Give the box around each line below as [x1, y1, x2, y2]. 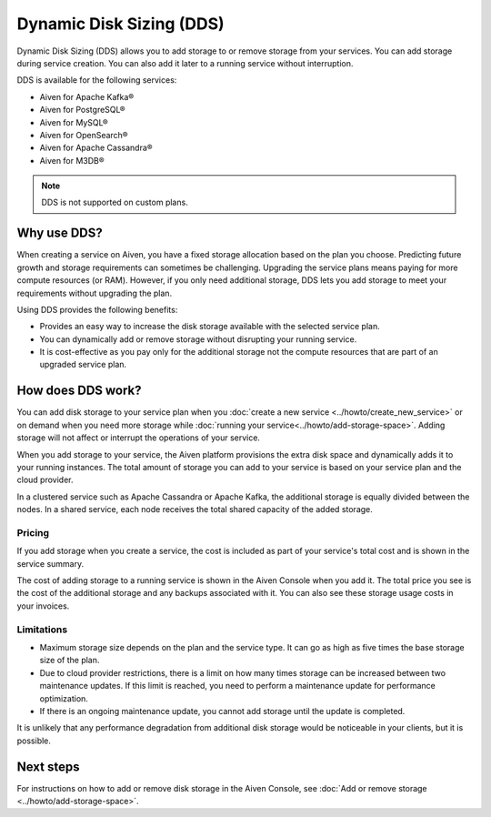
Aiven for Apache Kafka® [39, 91, 135, 102]
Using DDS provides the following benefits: [16, 304, 178, 315]
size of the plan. [39, 655, 100, 666]
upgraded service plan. [39, 359, 127, 370]
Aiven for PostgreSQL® [39, 105, 126, 116]
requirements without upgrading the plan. [16, 287, 173, 298]
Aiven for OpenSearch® [39, 129, 128, 140]
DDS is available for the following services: [16, 75, 177, 86]
